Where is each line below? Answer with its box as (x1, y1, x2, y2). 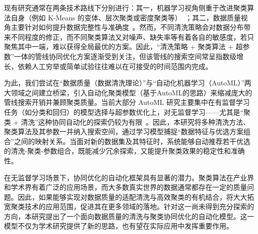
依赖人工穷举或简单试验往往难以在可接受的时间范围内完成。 (17, 61, 212, 71)
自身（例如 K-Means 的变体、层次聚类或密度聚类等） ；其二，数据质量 (10, 12, 241, 22)
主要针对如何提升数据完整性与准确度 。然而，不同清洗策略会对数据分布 (10, 22, 244, 32)
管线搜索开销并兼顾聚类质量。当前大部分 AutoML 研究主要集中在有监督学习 (4, 97, 250, 107)
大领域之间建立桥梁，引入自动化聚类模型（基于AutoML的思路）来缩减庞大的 (4, 87, 252, 97)
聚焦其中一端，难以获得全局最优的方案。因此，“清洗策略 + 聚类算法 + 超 (4, 41, 243, 52)
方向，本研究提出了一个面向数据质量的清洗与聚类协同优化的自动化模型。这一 (4, 211, 254, 221)
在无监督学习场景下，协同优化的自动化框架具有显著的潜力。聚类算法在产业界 (4, 172, 254, 182)
